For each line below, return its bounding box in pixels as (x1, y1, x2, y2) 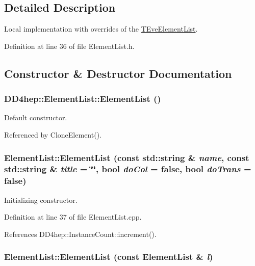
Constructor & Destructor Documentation (4, 65, 232, 81)
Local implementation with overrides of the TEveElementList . (4, 23, 198, 34)
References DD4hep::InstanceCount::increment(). (4, 228, 157, 239)
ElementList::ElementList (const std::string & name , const (4, 151, 249, 164)
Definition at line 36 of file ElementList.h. (4, 40, 135, 51)
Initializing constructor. (4, 194, 78, 205)
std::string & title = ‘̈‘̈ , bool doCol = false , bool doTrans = (4, 163, 251, 175)
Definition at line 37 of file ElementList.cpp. (4, 211, 142, 222)
